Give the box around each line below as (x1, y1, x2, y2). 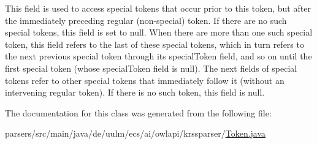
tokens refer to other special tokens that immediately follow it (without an (5, 74, 285, 86)
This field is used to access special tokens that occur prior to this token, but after (5, 2, 311, 14)
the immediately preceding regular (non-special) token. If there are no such (5, 13, 287, 26)
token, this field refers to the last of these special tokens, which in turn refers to (5, 37, 304, 50)
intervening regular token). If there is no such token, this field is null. (5, 86, 265, 99)
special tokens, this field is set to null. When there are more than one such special (5, 26, 313, 39)
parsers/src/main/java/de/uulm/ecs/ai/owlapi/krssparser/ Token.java (5, 127, 266, 140)
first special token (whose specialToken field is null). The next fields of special (5, 61, 297, 74)
